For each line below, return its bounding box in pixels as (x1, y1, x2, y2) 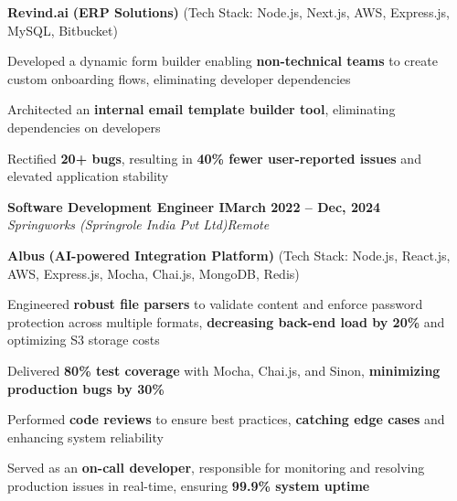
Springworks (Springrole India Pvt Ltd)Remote (7, 215, 270, 234)
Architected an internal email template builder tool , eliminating (7, 100, 396, 119)
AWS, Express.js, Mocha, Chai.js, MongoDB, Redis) (7, 263, 300, 282)
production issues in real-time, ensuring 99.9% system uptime (7, 475, 370, 495)
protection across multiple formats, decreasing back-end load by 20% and (7, 312, 445, 331)
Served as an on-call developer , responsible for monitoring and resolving (7, 458, 425, 477)
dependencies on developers (7, 117, 161, 136)
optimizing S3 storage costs (7, 330, 160, 349)
